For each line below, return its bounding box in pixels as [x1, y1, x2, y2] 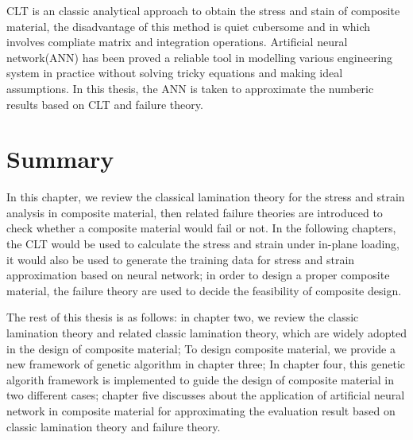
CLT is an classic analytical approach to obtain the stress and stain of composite [6, 2, 400, 18]
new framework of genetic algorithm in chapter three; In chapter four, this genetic [6, 356, 406, 372]
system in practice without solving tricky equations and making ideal [6, 64, 343, 81]
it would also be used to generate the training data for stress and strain [6, 251, 355, 267]
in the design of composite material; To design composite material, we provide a [6, 340, 396, 356]
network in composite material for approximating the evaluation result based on [6, 403, 396, 419]
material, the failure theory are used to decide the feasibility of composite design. [6, 282, 402, 298]
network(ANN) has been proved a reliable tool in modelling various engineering [6, 49, 393, 65]
